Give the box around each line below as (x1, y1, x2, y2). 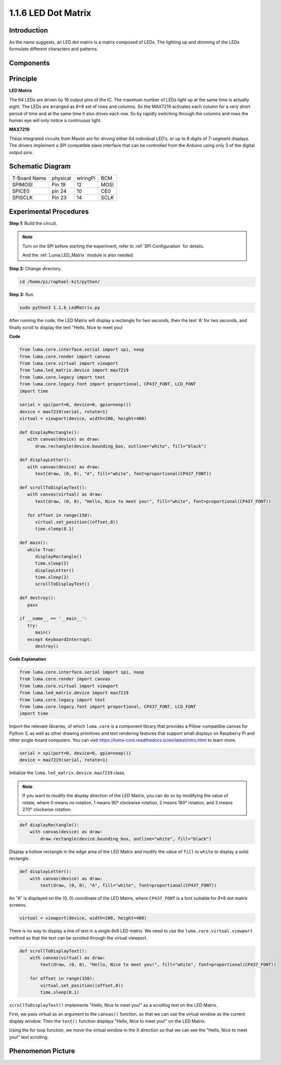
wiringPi (76, 175, 95, 182)
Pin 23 (52, 194, 67, 201)
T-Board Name (12, 175, 46, 182)
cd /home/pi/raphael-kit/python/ (19, 279, 100, 284)
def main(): (19, 540, 49, 546)
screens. (9, 902, 27, 908)
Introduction (9, 26, 48, 35)
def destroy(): (19, 595, 56, 601)
